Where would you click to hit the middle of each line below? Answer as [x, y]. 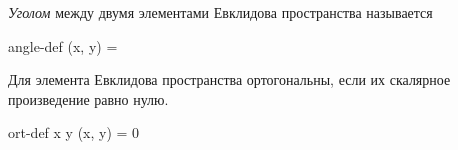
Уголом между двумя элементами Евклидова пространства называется [220, 12]
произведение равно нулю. [88, 98]
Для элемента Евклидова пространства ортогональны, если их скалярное [229, 79]
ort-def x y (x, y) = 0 [74, 132]
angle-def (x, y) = [63, 45]
